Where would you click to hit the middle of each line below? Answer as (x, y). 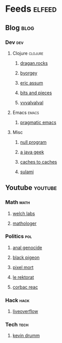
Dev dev (14, 42)
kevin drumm (26, 336)
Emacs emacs (26, 112)
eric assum (32, 83)
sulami (27, 172)
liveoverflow (25, 311)
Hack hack (17, 300)
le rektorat (23, 277)
